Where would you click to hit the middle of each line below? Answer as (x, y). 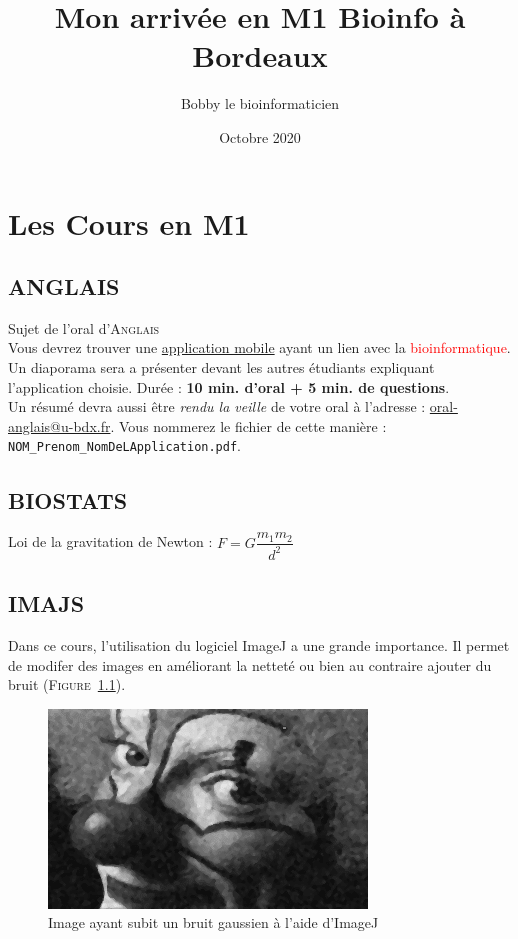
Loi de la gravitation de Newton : (110, 541)
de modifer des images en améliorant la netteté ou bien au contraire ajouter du (250, 664)
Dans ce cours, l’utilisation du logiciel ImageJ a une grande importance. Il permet (259, 644)
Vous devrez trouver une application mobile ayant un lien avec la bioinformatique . (259, 347)
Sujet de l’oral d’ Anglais (84, 327)
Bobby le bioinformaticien (260, 103)
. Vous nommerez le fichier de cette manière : (248, 425)
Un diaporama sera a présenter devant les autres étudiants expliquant (221, 367)
